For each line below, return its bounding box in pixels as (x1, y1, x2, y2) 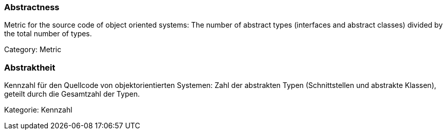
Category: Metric (4, 45, 62, 54)
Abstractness (4, 2, 60, 12)
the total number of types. (4, 29, 92, 38)
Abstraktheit (4, 62, 55, 73)
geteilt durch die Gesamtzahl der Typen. (4, 90, 140, 99)
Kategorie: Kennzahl (4, 105, 72, 115)
